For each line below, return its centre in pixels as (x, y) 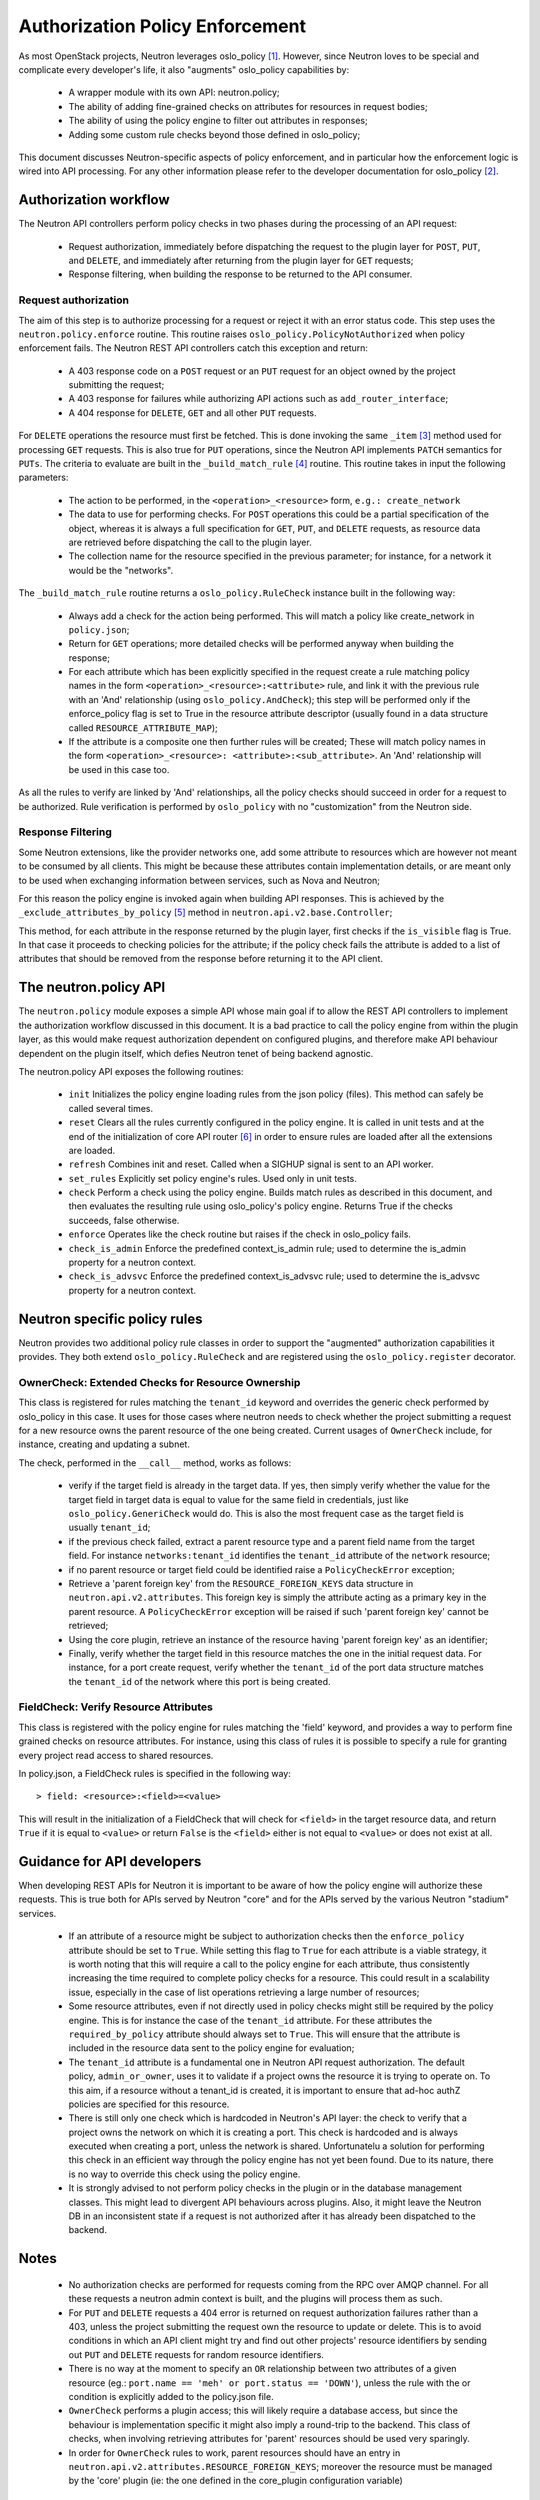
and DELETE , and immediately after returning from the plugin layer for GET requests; (241, 260)
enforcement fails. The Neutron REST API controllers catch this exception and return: (193, 348)
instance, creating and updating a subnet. (104, 1444)
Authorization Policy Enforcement (162, 26)
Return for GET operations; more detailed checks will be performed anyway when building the (261, 644)
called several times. (111, 1108)
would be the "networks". (121, 570)
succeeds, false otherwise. (124, 1220)
